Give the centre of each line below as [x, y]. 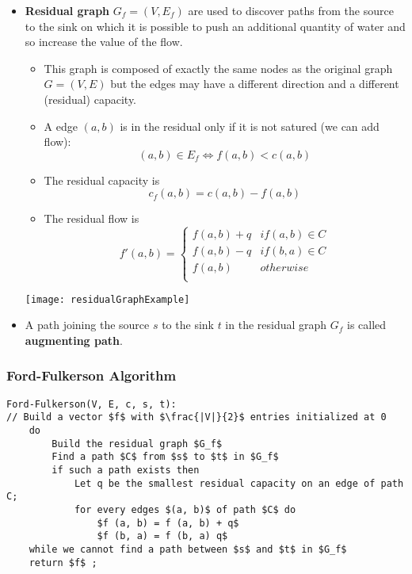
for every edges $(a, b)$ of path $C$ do [185, 509]
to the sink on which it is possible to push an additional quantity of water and [215, 26]
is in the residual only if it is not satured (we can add [250, 126]
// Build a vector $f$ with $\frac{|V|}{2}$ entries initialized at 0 [196, 417]
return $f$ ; [63, 563]
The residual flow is [92, 218]
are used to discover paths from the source [291, 10]
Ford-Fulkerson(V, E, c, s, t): [92, 404]
